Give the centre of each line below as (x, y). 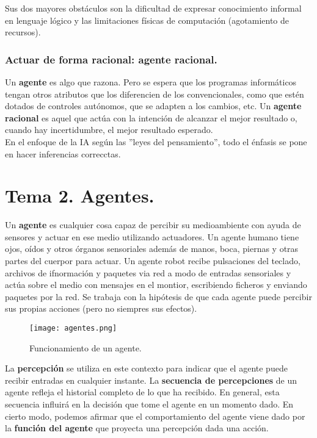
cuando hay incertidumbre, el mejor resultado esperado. (109, 130)
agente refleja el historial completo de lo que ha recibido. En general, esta (142, 392)
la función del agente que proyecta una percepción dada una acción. (137, 428)
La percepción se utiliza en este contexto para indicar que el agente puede (146, 368)
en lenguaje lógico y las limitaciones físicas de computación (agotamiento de (147, 20)
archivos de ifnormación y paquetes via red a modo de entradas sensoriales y (148, 272)
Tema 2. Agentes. (80, 196)
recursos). (23, 32)
